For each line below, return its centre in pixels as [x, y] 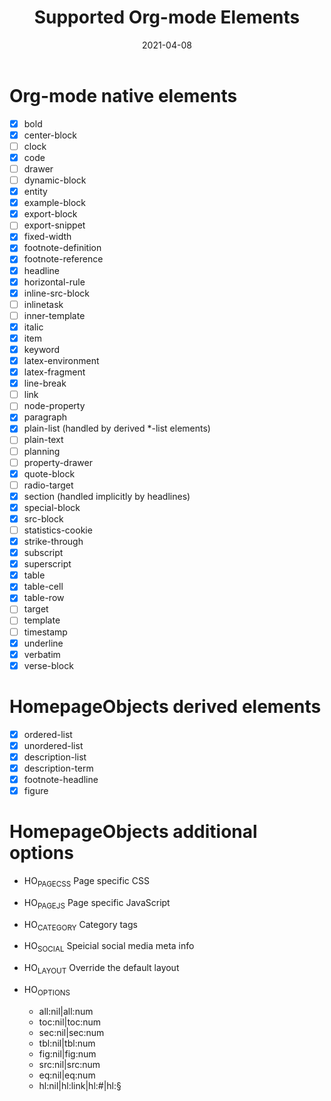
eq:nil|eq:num [67, 1075]
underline [43, 643]
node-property [54, 406]
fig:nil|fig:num [67, 1053]
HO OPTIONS [47, 990]
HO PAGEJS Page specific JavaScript [97, 903]
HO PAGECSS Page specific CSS [86, 882]
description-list [55, 757]
